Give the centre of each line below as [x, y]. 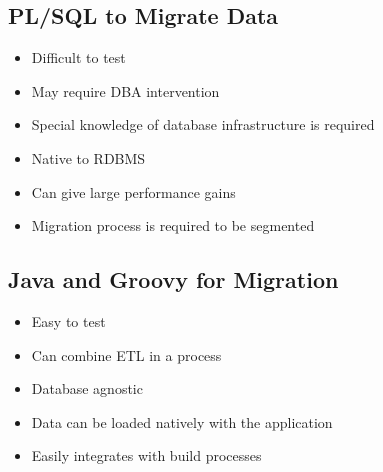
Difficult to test [78, 57]
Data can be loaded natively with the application [182, 421]
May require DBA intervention [125, 90]
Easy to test [68, 320]
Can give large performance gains [133, 191]
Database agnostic [87, 388]
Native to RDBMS [88, 157]
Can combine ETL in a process [126, 354]
